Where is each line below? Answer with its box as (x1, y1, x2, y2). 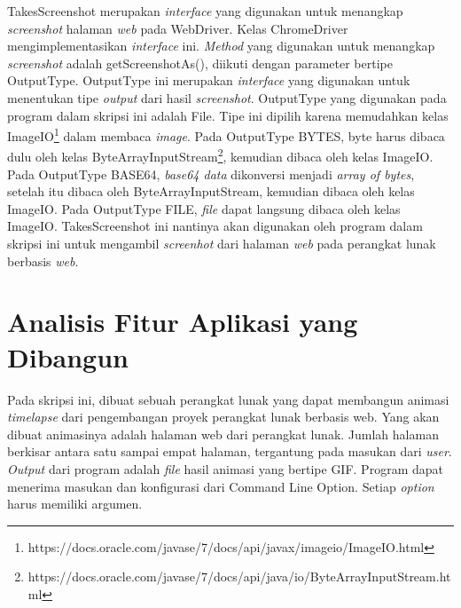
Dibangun (7, 338, 129, 375)
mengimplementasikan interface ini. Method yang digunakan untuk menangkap (7, 36, 435, 55)
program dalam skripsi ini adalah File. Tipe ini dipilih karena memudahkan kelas (7, 106, 449, 124)
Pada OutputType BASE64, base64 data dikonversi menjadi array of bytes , (7, 164, 415, 183)
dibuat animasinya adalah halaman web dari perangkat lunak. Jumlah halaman (7, 424, 439, 443)
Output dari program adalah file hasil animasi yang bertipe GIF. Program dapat (7, 459, 443, 478)
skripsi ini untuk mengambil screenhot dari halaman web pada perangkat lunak (7, 234, 436, 253)
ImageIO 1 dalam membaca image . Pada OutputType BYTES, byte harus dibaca (7, 124, 445, 145)
